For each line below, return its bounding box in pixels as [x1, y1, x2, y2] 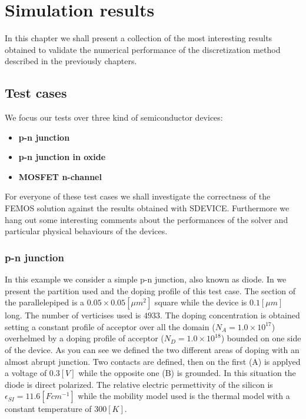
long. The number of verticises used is [5, 309, 141, 321]
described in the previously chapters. [5, 55, 137, 67]
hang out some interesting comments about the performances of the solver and [5, 213, 288, 225]
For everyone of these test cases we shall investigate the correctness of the [5, 190, 271, 202]
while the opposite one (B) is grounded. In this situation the [78, 367, 296, 379]
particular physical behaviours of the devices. [5, 225, 168, 237]
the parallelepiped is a [5, 296, 85, 308]
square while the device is [154, 296, 247, 308]
